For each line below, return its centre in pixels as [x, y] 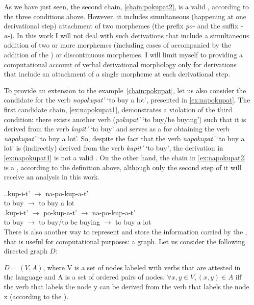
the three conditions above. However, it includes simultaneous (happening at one [125, 16]
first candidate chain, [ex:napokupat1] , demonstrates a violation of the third [118, 109]
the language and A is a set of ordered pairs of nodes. [84, 277]
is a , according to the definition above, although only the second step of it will [123, 167]
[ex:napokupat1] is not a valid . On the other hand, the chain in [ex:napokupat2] [125, 157]
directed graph [26, 251]
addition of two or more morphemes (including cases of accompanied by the [118, 45]
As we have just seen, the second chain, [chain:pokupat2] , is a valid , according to [127, 6]
